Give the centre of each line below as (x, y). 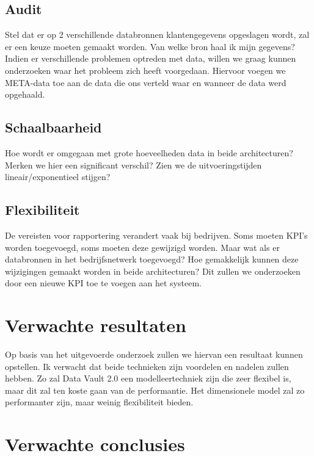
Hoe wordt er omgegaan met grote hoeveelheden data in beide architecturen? (149, 152)
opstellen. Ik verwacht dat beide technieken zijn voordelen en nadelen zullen (147, 366)
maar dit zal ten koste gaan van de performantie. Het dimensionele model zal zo (155, 390)
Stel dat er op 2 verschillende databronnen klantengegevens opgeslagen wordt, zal (157, 34)
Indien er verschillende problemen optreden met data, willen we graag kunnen (151, 58)
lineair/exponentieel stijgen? (58, 177)
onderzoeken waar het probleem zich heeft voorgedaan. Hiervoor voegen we (145, 70)
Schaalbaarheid (53, 127)
